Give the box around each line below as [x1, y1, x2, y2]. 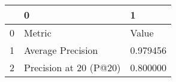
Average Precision [24, 43, 98, 57]
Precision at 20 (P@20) [24, 60, 121, 74]
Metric [24, 26, 51, 40]
